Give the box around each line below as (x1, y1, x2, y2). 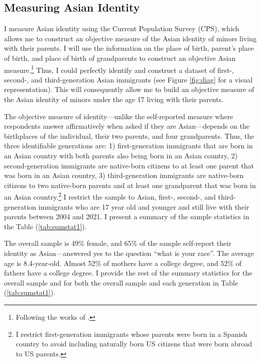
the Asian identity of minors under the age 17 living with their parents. (4, 94, 224, 105)
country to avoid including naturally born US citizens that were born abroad (16, 338, 252, 349)
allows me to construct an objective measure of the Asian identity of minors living (4, 33, 256, 43)
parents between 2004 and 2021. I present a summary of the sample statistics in (4, 211, 249, 222)
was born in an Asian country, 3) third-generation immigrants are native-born (4, 170, 244, 180)
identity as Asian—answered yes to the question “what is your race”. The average (4, 247, 254, 258)
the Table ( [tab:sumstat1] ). (4, 221, 87, 231)
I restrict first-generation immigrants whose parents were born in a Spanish (16, 328, 247, 339)
